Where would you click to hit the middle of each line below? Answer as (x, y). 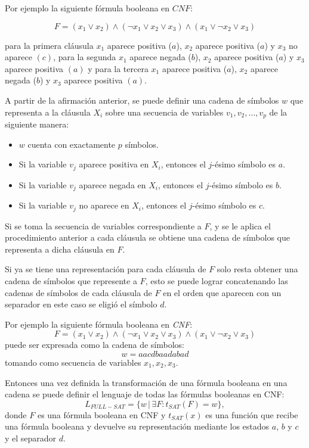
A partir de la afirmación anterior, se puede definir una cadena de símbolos (142, 100)
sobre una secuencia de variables (164, 112)
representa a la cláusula (48, 112)
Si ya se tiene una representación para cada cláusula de (106, 269)
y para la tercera (118, 68)
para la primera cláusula (49, 45)
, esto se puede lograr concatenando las (217, 280)
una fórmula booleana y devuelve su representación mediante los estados (137, 426)
